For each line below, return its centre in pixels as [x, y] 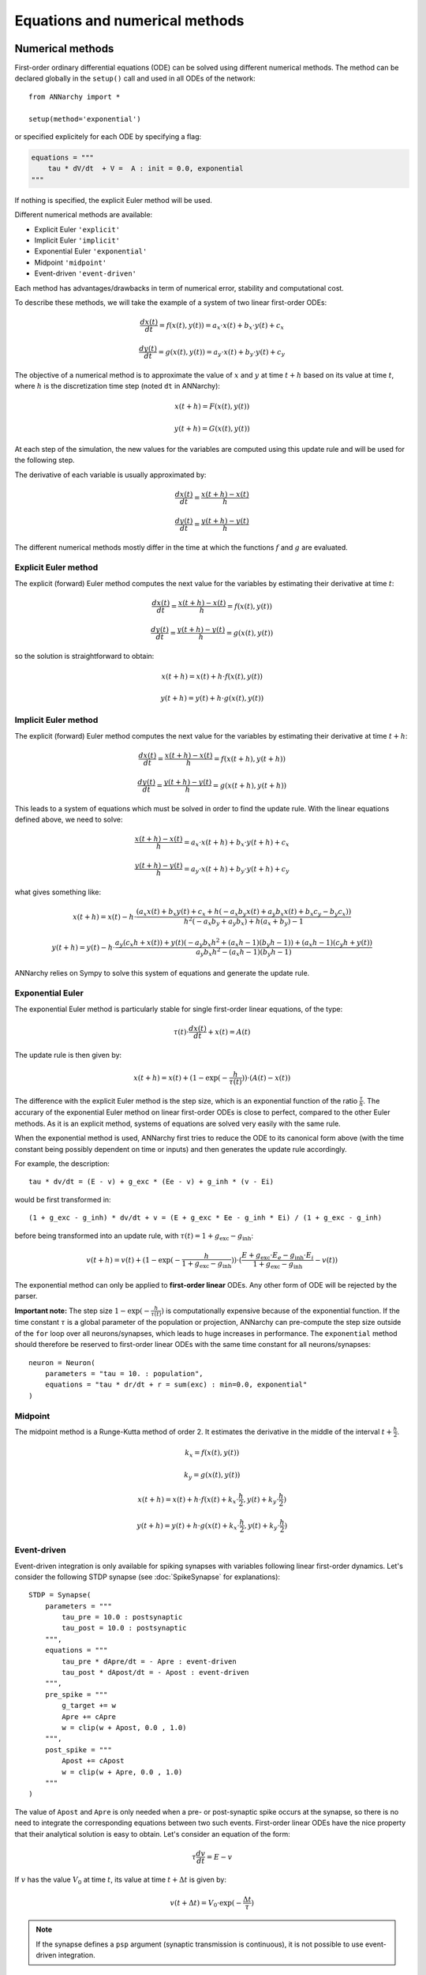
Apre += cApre [89, 1717]
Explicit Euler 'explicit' [77, 229]
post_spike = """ [78, 1749]
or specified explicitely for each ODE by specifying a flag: [108, 137]
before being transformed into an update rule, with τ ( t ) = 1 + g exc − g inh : [134, 1236]
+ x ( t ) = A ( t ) [229, 1032]
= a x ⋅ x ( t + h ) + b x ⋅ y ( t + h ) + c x [236, 843]
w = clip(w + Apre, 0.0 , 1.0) [122, 1772]
